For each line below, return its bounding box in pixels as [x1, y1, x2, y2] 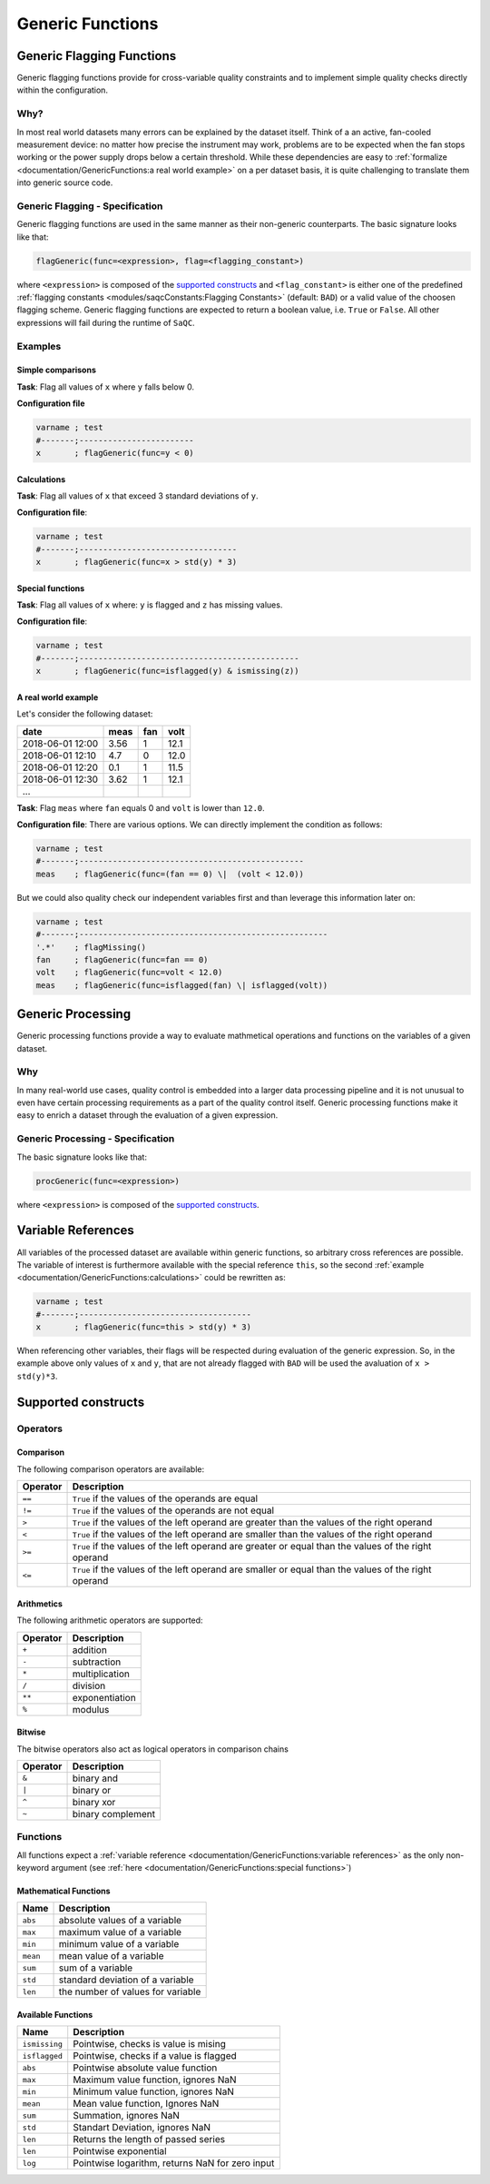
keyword [16, 1863, 50, 1873]
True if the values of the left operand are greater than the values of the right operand [72, 1517, 433, 1529]
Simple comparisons [16, 364, 97, 376]
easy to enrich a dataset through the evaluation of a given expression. [16, 1110, 279, 1121]
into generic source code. [16, 177, 113, 188]
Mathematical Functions [16, 1885, 111, 1897]
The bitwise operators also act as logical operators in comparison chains [16, 1744, 289, 1754]
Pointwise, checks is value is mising [73, 2038, 227, 2051]
